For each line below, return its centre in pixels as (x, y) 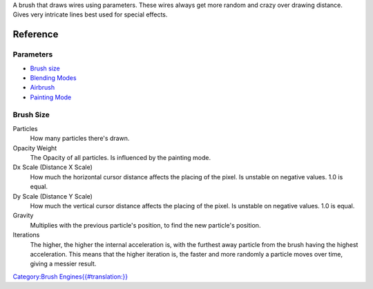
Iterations (26, 235)
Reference (36, 34)
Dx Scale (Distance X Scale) (52, 167)
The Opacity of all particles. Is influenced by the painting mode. (120, 158)
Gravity (23, 216)
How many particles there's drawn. (80, 139)
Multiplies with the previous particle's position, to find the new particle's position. (145, 225)
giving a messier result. (63, 264)
